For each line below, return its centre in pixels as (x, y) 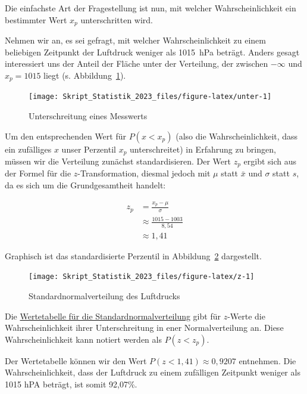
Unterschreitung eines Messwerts (88, 115)
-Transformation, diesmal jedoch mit (144, 173)
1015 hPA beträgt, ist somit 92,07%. (71, 384)
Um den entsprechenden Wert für (65, 136)
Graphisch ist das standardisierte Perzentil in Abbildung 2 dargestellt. (133, 255)
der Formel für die (38, 173)
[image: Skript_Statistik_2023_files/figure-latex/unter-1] (150, 97)
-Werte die (246, 316)
